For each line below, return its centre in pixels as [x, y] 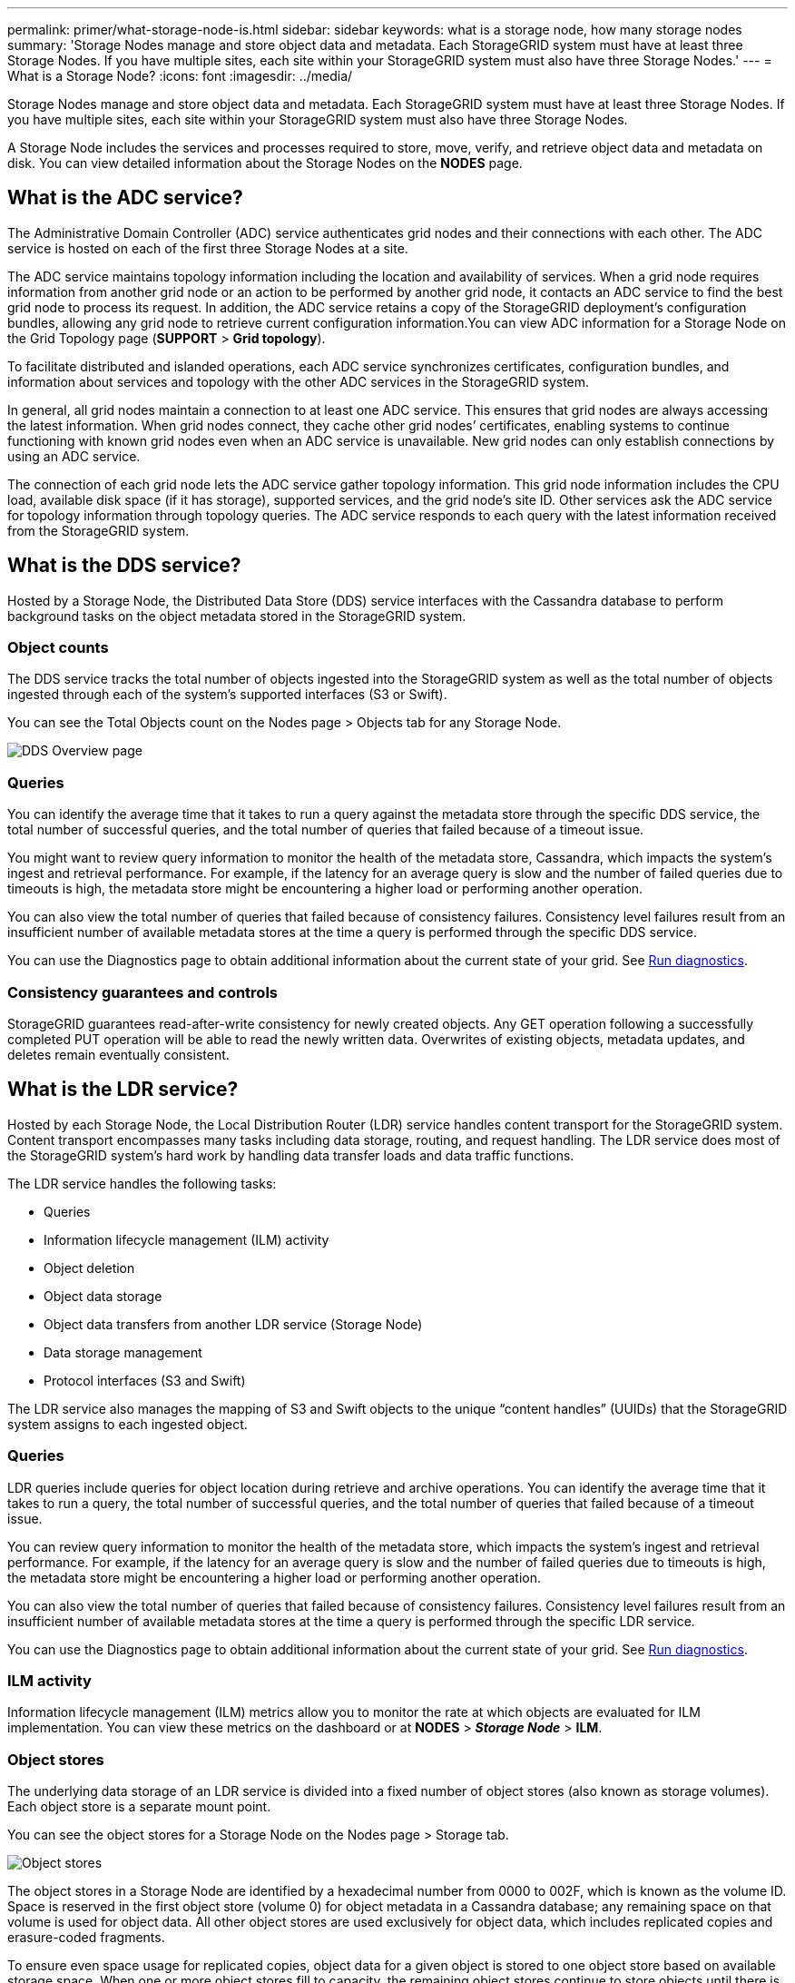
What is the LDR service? [123, 1090]
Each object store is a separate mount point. [139, 1807]
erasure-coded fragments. [86, 1938]
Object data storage [103, 1296]
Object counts [58, 648]
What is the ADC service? [125, 198]
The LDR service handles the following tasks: [142, 1183]
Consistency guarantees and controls [142, 992]
